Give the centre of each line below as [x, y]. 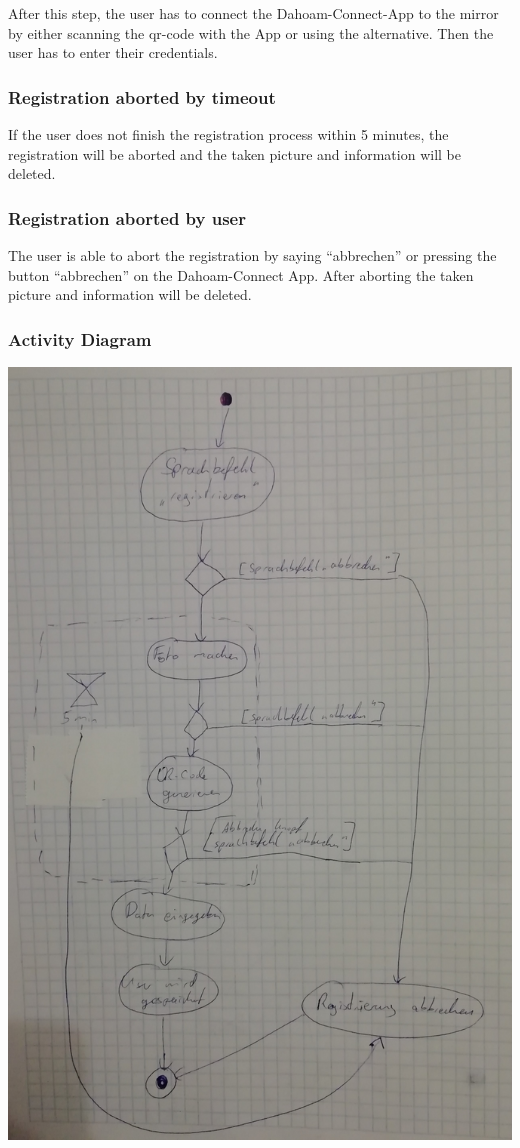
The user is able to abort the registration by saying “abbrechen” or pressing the [252, 255]
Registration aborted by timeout [142, 96]
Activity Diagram [80, 338]
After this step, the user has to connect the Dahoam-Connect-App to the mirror [253, 13]
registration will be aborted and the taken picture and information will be [234, 153]
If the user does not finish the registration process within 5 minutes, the [228, 134]
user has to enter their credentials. [113, 52]
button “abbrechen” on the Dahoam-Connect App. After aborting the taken [241, 274]
